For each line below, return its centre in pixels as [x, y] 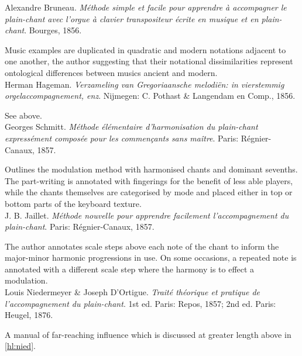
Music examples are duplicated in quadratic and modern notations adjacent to [145, 49]
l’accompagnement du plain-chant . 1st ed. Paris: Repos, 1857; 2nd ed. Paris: [140, 303]
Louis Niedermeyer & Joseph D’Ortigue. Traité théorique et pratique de [133, 292]
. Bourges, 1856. [53, 30]
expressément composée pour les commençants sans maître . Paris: [122, 138]
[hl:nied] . [20, 346]
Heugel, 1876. [29, 315]
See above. [23, 115]
